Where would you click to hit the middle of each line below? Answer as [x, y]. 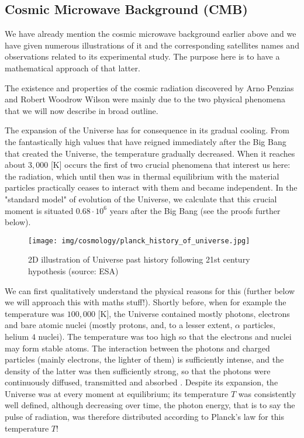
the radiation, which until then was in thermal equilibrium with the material [142, 176]
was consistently [267, 393]
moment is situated [39, 210]
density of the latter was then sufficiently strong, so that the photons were [138, 370]
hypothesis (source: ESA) [73, 270]
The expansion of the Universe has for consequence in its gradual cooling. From [147, 130]
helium [17, 336]
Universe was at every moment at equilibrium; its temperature [117, 393]
